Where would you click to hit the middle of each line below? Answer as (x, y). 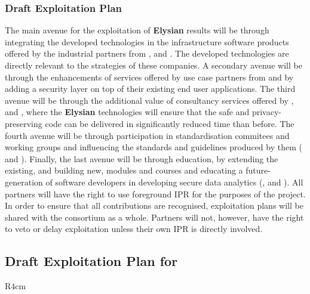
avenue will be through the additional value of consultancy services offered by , (149, 100)
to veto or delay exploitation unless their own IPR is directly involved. (134, 229)
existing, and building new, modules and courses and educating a (124, 170)
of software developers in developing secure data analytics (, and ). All (174, 182)
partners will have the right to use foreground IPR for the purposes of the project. (155, 194)
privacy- (266, 112)
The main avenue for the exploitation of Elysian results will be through (137, 30)
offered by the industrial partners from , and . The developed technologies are (147, 53)
